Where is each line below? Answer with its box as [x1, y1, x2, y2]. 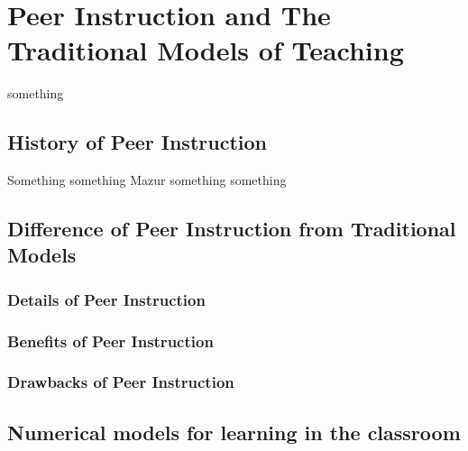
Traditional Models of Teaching [7, 32, 404, 69]
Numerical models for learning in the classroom [7, 418, 461, 446]
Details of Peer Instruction [7, 288, 206, 310]
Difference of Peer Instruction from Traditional [7, 215, 456, 243]
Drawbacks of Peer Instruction [7, 371, 234, 393]
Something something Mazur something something [7, 170, 287, 189]
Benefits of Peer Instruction [7, 329, 214, 352]
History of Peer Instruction [7, 128, 267, 156]
